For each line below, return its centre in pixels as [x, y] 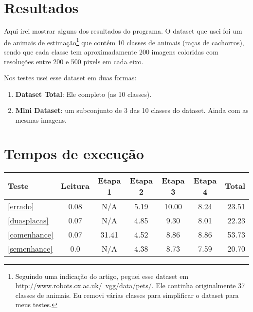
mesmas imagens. [41, 119]
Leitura [75, 186]
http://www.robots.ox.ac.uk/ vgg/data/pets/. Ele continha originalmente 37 [130, 285]
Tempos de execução [74, 153]
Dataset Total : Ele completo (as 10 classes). [83, 94]
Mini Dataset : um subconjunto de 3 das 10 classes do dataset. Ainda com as [132, 110]
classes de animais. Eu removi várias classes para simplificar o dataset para [127, 295]
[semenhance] [30, 248]
